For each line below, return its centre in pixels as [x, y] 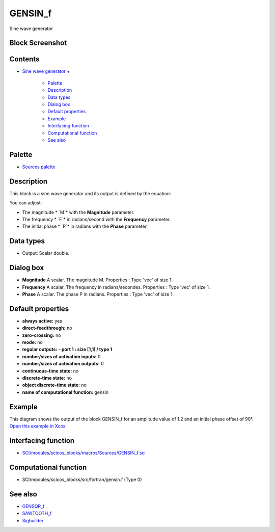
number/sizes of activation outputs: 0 [63, 364]
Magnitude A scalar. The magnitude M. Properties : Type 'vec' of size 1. [98, 280]
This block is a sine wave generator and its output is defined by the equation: [90, 193]
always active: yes [42, 321]
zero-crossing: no [42, 335]
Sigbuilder [33, 520]
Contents [24, 59]
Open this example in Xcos [37, 426]
